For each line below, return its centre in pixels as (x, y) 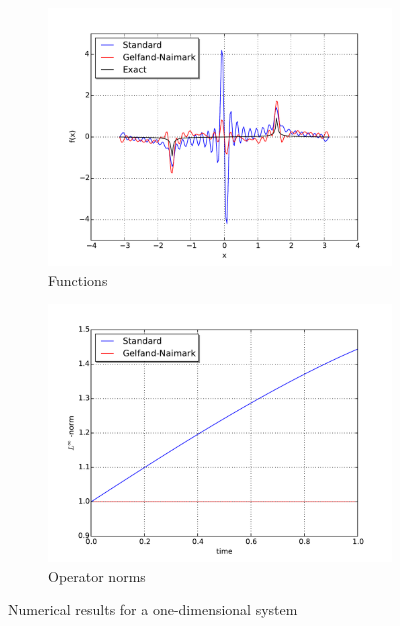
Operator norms (97, 575)
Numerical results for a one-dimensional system (153, 609)
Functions (78, 279)
